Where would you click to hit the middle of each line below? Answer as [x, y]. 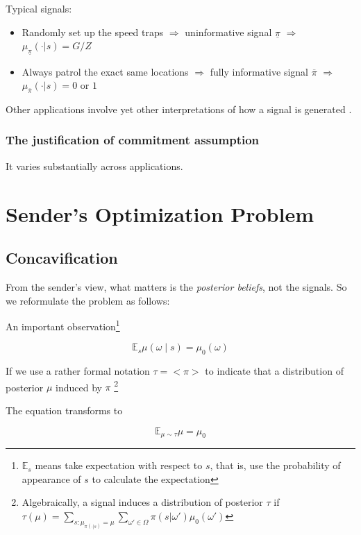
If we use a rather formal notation [78, 371]
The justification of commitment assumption [133, 140]
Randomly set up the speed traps [93, 32]
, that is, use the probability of [275, 465]
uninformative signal [228, 32]
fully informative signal [259, 71]
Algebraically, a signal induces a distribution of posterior [142, 502]
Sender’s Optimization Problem [160, 213]
